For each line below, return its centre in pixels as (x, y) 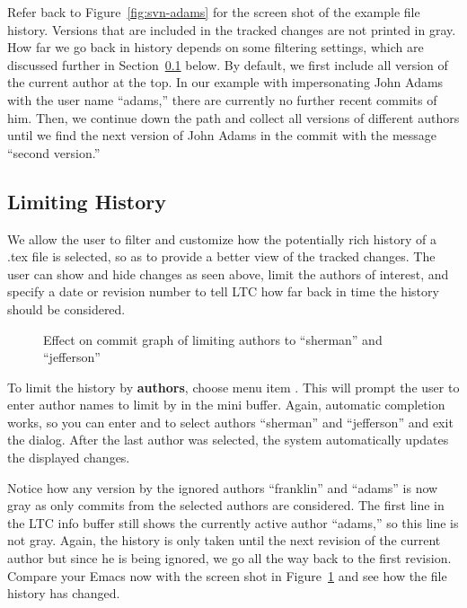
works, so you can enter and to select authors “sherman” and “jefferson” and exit (230, 422)
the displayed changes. (69, 458)
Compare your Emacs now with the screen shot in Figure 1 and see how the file (227, 575)
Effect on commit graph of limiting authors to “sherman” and (213, 339)
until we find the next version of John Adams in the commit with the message (222, 135)
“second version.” (54, 152)
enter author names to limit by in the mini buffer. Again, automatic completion (226, 405)
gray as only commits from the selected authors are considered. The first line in (226, 505)
